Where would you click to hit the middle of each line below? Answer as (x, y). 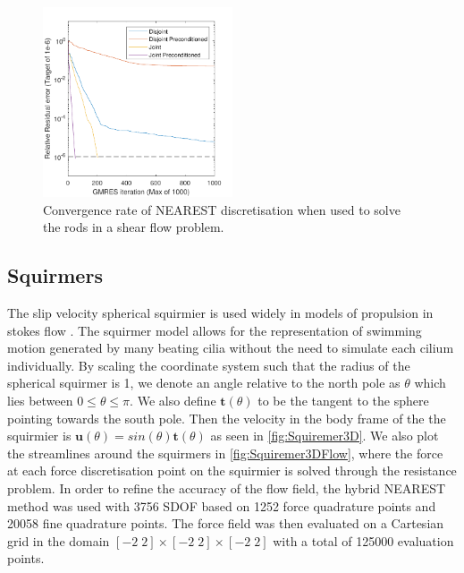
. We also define (173, 400)
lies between (40, 400)
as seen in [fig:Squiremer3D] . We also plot (325, 436)
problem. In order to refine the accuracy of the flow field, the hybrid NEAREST (227, 487)
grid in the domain (59, 540)
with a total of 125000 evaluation (363, 540)
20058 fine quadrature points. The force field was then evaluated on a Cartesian (226, 523)
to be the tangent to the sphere (343, 400)
